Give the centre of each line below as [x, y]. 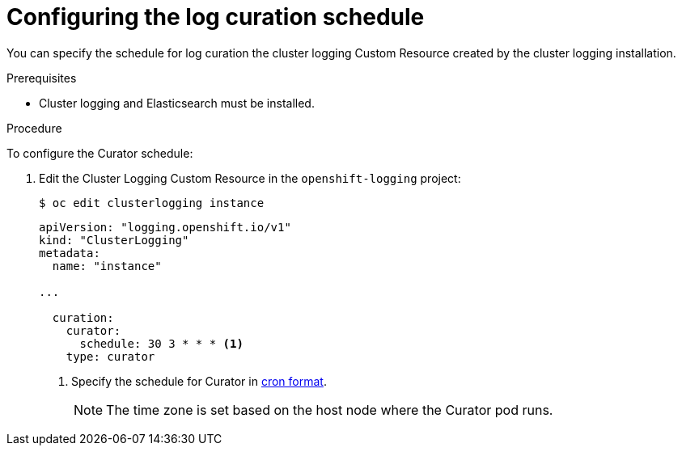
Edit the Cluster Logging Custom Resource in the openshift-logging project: [250, 178]
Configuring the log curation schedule [216, 17]
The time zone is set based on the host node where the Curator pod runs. [330, 410]
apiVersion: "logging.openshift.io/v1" [165, 227]
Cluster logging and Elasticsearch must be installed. [177, 103]
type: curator [110, 356]
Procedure [34, 128]
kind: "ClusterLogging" [114, 240]
